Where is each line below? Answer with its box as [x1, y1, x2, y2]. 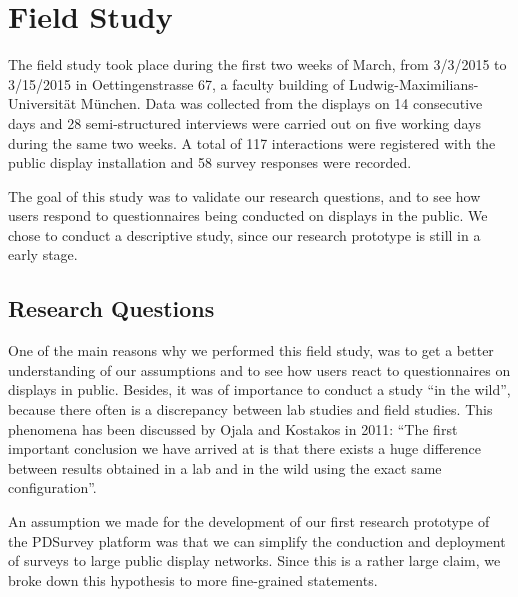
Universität [8, 93, 77, 114]
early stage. [8, 244, 78, 265]
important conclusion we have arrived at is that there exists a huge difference [8, 438, 481, 459]
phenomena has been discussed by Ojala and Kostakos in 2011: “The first [8, 418, 458, 439]
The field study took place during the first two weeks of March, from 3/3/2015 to [8, 54, 507, 75]
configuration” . [8, 477, 97, 498]
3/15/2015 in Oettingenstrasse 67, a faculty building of [8, 73, 345, 94]
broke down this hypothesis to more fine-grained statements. [8, 569, 378, 590]
